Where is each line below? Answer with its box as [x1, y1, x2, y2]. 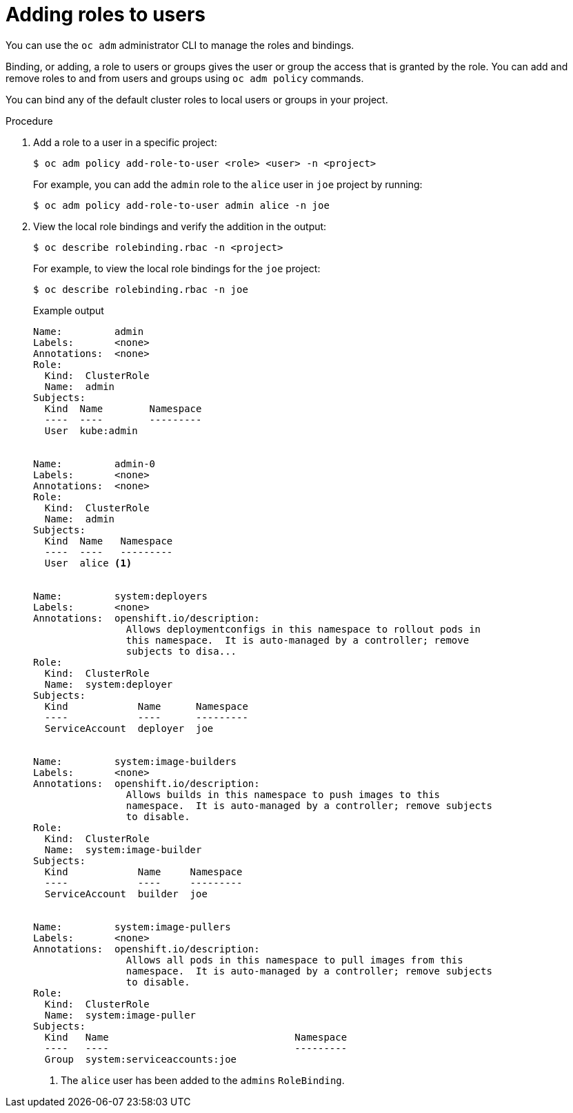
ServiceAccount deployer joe [44, 722, 214, 734]
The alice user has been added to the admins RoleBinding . [61, 1074, 345, 1086]
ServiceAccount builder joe [44, 888, 208, 899]
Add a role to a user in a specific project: [33, 136, 217, 148]
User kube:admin [44, 425, 138, 436]
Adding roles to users [6, 3, 206, 26]
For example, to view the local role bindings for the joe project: [33, 262, 321, 274]
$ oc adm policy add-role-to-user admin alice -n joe [33, 199, 330, 211]
